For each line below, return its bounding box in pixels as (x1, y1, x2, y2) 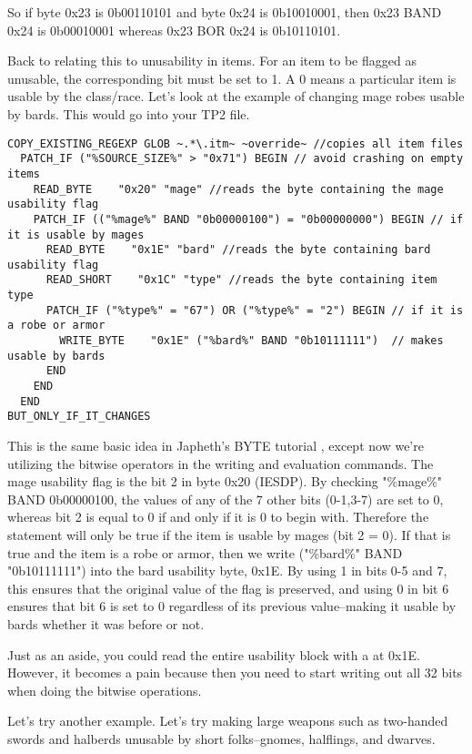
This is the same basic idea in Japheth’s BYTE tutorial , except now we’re (7, 436, 424, 455)
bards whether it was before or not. (7, 614, 205, 633)
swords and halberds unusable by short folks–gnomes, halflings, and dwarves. (7, 729, 436, 748)
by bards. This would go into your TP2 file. (7, 104, 250, 123)
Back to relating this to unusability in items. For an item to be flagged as (7, 51, 417, 70)
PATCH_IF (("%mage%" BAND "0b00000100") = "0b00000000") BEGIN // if (33, 212, 464, 226)
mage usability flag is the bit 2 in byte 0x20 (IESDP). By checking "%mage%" (7, 472, 443, 491)
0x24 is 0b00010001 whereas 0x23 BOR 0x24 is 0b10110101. (7, 20, 341, 39)
